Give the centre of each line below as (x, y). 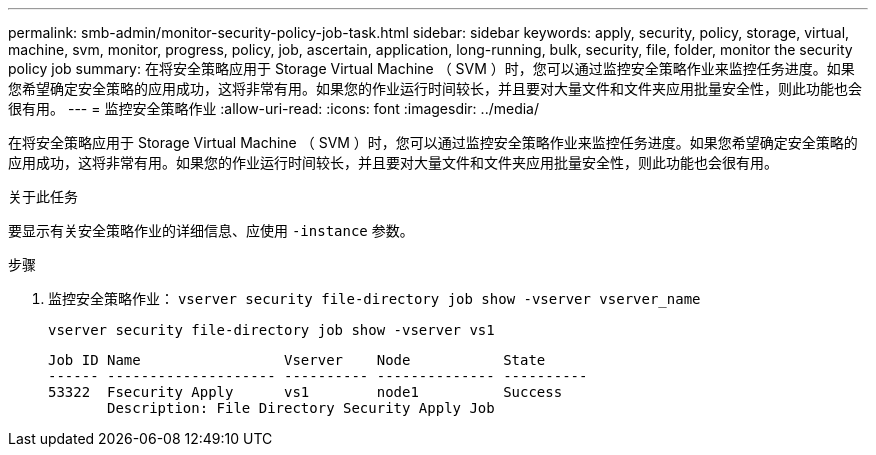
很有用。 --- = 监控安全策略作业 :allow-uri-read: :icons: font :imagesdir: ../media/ (274, 108)
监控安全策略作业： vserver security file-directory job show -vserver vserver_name (374, 298)
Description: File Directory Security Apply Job (301, 408)
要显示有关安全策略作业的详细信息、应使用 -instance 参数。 (211, 230)
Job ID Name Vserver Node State (297, 360)
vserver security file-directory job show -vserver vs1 (271, 330)
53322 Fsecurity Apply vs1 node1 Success (305, 392)
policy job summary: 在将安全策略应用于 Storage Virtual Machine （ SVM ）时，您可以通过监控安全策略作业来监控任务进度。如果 (431, 68)
